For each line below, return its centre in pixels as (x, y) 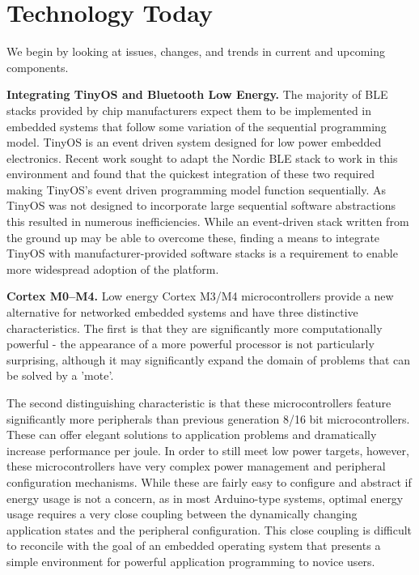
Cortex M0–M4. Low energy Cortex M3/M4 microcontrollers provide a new (200, 296)
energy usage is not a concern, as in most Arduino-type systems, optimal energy (205, 498)
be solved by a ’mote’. (60, 375)
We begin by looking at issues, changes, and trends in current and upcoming (196, 51)
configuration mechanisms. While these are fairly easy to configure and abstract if (209, 481)
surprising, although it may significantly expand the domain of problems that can (209, 359)
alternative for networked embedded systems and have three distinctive (182, 312)
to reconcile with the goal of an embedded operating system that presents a (194, 545)
